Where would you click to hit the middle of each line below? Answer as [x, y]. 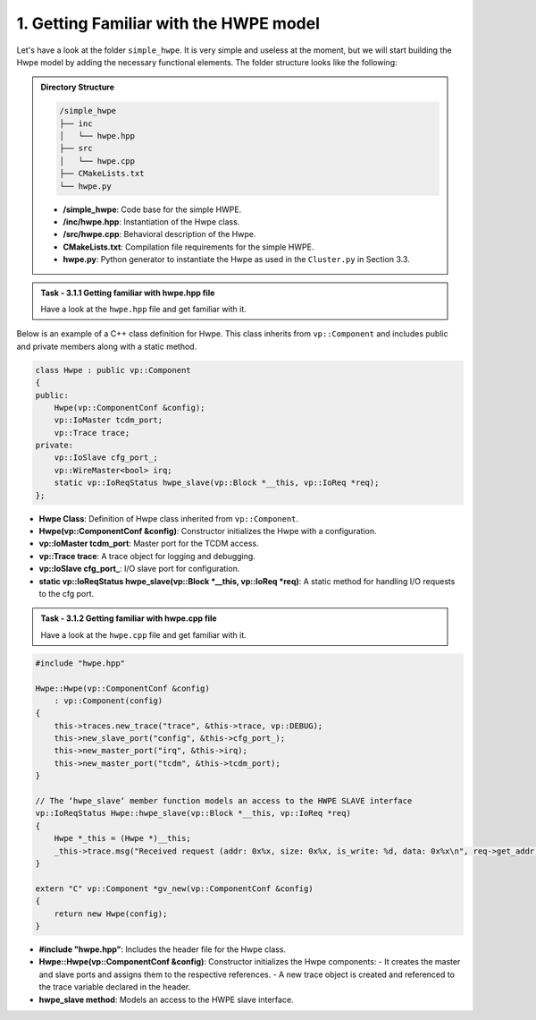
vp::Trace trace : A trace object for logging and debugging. [147, 556]
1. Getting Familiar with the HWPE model [168, 23]
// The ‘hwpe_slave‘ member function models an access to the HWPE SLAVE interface [224, 801]
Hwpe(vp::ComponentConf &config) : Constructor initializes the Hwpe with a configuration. [208, 531]
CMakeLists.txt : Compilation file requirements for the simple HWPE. [188, 247]
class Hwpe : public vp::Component [113, 370]
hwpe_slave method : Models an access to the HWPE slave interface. [166, 999]
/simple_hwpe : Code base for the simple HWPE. [152, 209]
